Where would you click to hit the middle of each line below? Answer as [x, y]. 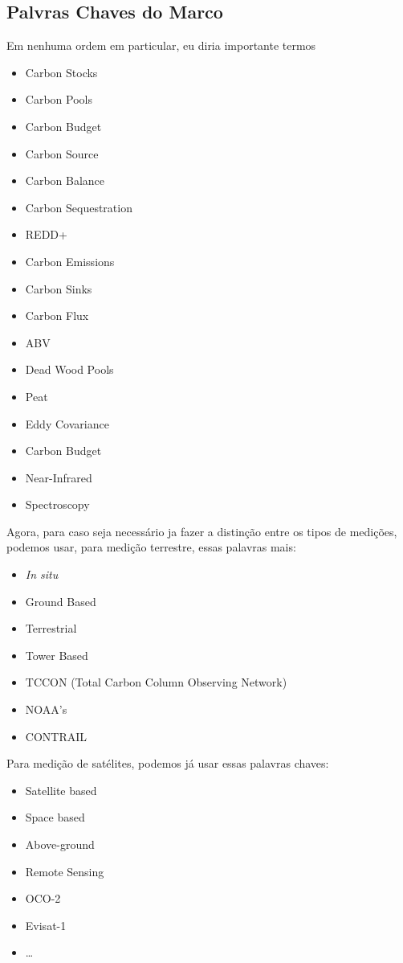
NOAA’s [46, 709]
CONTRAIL [56, 736]
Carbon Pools [59, 99]
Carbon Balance [65, 180]
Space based [55, 817]
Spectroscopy [57, 504]
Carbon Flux [57, 316]
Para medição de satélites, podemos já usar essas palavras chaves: [168, 763]
